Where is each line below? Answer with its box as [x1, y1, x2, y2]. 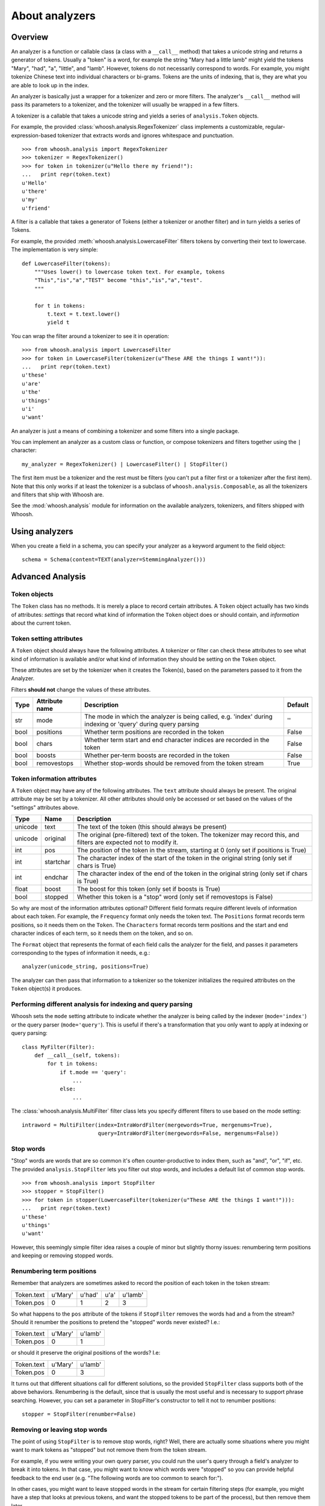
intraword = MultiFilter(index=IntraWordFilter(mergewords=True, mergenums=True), [22, 1121, 273, 1128]
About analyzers [11, 9, 96, 22]
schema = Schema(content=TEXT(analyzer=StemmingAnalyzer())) [22, 556, 206, 563]
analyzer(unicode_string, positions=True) [22, 963, 149, 970]
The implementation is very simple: [11, 246, 98, 253]
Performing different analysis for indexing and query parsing [11, 1000, 193, 1008]
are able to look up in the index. [11, 81, 90, 89]
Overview [11, 32, 49, 42]
